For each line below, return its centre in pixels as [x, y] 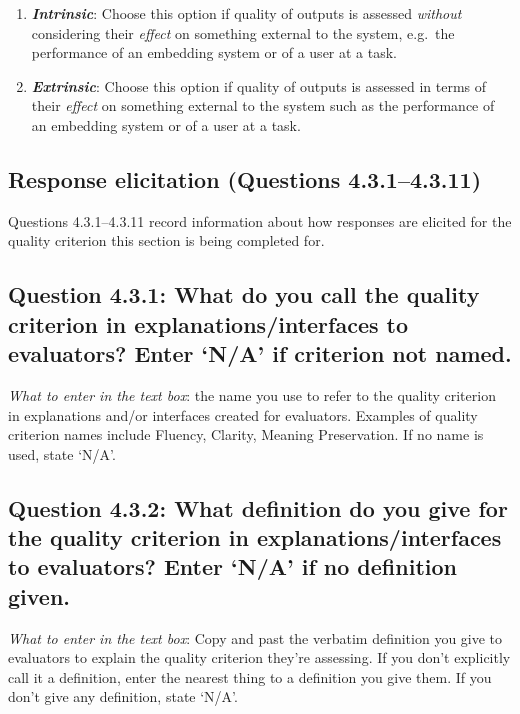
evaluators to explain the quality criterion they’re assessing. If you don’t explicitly [259, 657]
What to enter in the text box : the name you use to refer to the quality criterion [252, 394]
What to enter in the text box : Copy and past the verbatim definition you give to [255, 637]
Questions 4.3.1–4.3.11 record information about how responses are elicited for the [260, 220]
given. [39, 595]
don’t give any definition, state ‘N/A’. [123, 696]
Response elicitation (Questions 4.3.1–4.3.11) [245, 178]
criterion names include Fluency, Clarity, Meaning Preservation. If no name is [246, 434]
